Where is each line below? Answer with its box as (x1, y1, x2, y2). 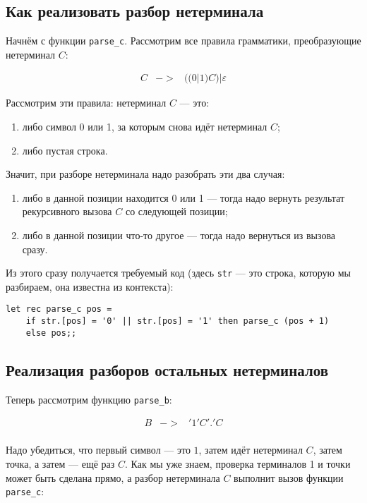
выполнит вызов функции (234, 470, 344, 485)
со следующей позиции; (125, 204, 228, 219)
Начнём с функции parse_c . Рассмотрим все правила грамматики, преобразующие (6, 33, 361, 48)
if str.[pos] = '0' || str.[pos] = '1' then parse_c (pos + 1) (25, 316, 330, 327)
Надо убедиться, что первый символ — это (6, 442, 191, 457)
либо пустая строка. (22, 143, 108, 157)
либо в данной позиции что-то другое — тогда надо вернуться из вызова (22, 228, 336, 243)
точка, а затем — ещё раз (6, 456, 115, 471)
